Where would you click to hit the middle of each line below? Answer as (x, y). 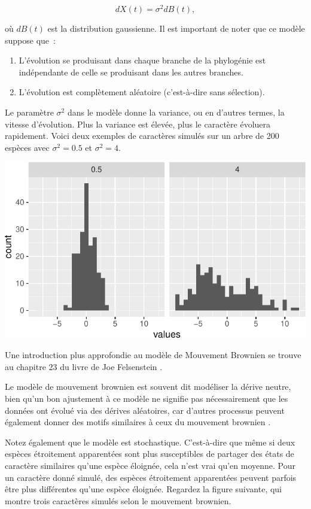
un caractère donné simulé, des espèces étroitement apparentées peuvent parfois (151, 477)
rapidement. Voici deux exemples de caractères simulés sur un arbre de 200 (142, 136)
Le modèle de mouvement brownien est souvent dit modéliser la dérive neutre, (148, 387)
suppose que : (30, 40)
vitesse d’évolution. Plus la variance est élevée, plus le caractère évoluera (138, 124)
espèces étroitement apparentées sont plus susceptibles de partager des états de (150, 454)
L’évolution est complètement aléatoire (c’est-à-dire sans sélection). (142, 92)
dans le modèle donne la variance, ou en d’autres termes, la (176, 112)
